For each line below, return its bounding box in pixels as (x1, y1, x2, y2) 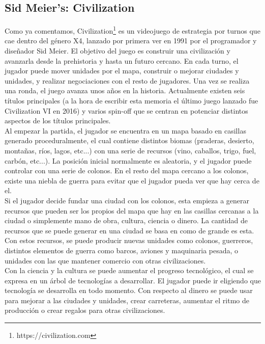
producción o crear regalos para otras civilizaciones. (5, 305, 165, 315)
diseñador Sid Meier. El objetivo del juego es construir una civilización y (5, 45, 230, 56)
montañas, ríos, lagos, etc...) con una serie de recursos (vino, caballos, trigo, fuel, (5, 145, 256, 155)
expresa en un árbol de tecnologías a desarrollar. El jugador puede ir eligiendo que (5, 275, 261, 285)
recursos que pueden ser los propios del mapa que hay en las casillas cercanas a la (5, 205, 259, 216)
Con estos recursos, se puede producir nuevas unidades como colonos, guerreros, (5, 235, 253, 246)
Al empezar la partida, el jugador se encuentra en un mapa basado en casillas (5, 125, 246, 136)
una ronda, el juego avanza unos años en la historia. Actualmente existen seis (5, 85, 245, 96)
